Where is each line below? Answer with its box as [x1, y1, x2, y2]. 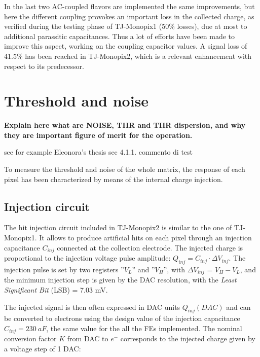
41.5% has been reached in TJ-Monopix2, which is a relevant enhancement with [4, 50, 252, 61]
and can [226, 301, 251, 312]
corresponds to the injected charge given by [120, 333, 255, 344]
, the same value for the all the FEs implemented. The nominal [46, 323, 242, 333]
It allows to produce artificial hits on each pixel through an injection [39, 232, 252, 243]
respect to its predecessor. [4, 60, 84, 71]
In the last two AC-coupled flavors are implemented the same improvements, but [4, 1, 255, 11]
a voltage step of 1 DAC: [4, 343, 81, 353]
